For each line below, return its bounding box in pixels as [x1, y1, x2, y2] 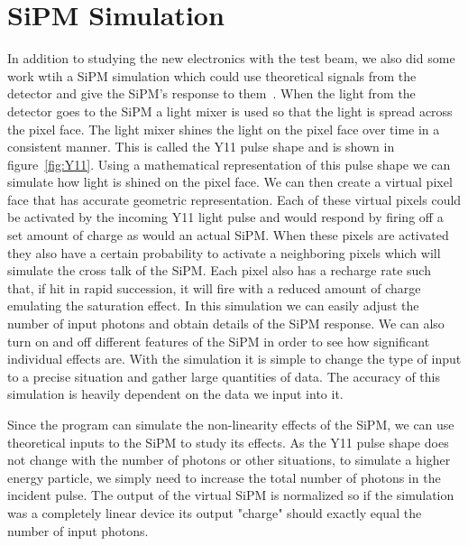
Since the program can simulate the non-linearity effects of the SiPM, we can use [7, 415, 454, 433]
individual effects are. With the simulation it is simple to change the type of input [7, 349, 462, 368]
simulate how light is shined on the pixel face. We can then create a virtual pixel [7, 172, 453, 191]
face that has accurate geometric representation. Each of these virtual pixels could [7, 190, 462, 208]
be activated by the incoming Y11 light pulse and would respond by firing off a [7, 208, 444, 227]
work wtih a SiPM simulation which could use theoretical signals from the [7, 66, 417, 85]
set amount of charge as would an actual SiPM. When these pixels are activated [7, 226, 449, 245]
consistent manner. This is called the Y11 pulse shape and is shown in [7, 137, 395, 156]
